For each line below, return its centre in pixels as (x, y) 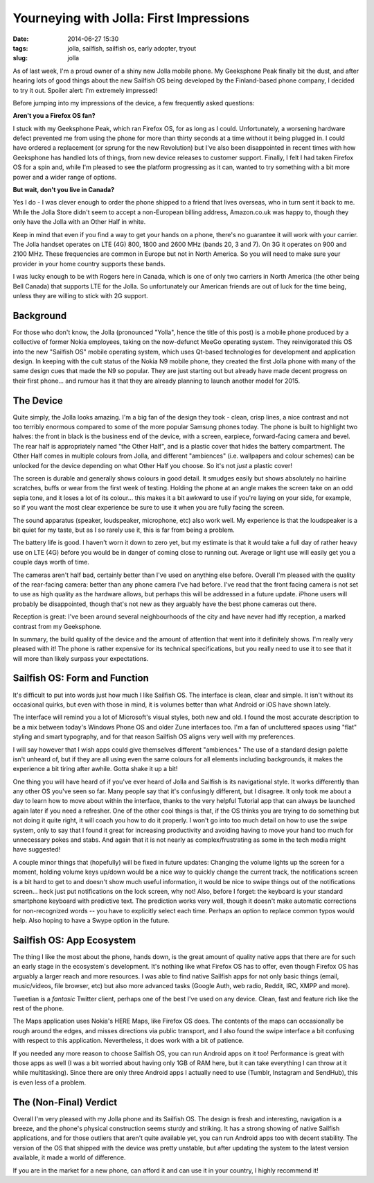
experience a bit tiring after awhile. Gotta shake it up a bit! (95, 769)
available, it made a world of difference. (69, 1157)
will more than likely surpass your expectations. (81, 658)
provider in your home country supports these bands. (89, 264)
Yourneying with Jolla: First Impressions (131, 18)
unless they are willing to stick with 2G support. (80, 295)
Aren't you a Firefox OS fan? (54, 116)
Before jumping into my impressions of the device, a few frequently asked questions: (134, 103)
